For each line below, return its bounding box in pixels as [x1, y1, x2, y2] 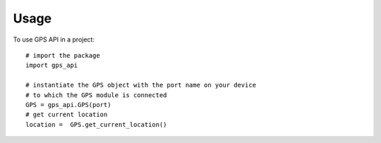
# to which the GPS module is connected [25, 91, 167, 99]
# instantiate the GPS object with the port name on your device [25, 81, 257, 89]
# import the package [25, 51, 100, 59]
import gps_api [25, 61, 78, 70]
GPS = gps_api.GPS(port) [25, 101, 111, 108]
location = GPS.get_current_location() [25, 120, 167, 128]
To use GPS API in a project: [13, 35, 95, 44]
